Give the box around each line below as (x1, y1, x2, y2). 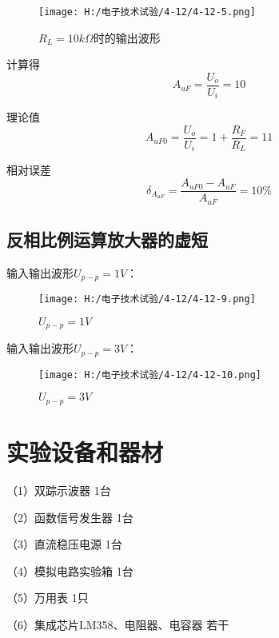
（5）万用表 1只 (6, 589, 89, 606)
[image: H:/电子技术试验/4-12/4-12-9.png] (38, 293, 256, 305)
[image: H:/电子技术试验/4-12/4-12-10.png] (38, 369, 261, 381)
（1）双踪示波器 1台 (6, 482, 111, 499)
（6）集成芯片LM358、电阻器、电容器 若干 (6, 616, 229, 632)
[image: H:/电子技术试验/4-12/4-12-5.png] (38, 6, 256, 18)
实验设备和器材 (6, 436, 164, 469)
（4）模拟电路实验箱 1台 (6, 562, 134, 579)
